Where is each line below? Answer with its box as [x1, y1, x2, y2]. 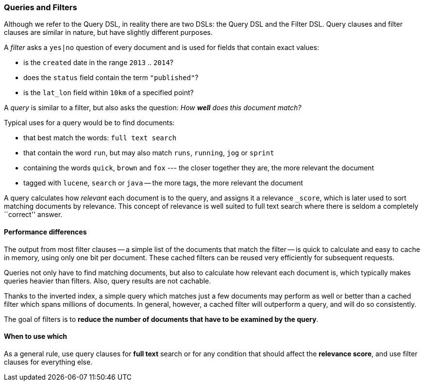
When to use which [4, 332, 68, 341]
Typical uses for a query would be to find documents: [4, 118, 175, 127]
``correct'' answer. [4, 210, 63, 219]
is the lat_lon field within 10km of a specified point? [23, 88, 194, 97]
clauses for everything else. [4, 357, 93, 366]
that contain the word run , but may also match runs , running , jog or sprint [23, 149, 274, 157]
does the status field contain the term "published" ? [23, 73, 199, 82]
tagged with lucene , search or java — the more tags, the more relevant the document [23, 179, 303, 187]
